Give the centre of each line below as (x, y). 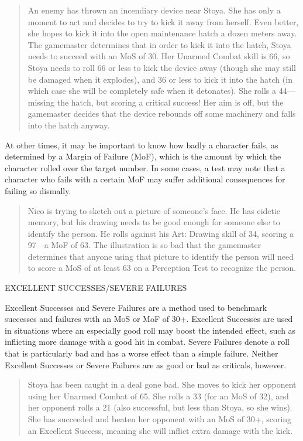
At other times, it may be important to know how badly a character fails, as (142, 145)
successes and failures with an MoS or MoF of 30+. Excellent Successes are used (149, 319)
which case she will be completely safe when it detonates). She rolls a (152, 91)
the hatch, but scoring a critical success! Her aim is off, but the (170, 102)
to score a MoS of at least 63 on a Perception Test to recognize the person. (162, 268)
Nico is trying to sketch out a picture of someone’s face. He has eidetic (154, 210)
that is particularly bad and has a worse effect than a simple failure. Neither (142, 353)
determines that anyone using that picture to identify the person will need (161, 256)
